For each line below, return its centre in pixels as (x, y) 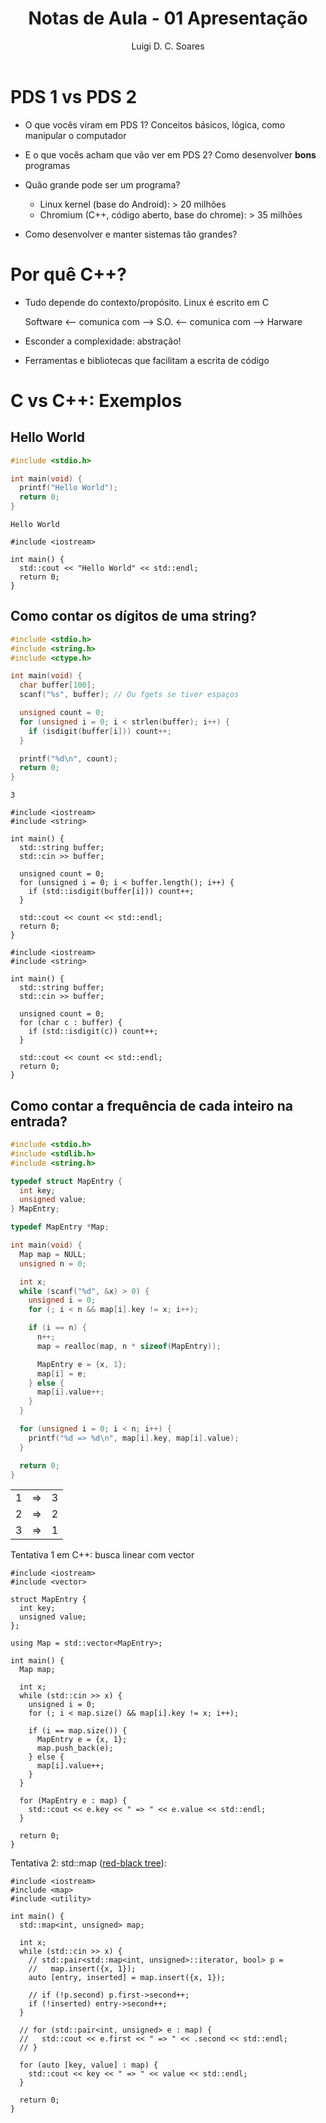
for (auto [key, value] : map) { (89, 2065)
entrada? (39, 1121)
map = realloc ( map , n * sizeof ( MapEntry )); (129, 1346)
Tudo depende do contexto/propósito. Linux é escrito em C (146, 302)
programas (47, 165)
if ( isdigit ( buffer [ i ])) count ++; (100, 731)
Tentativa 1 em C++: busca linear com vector (102, 1555)
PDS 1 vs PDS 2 (74, 96)
